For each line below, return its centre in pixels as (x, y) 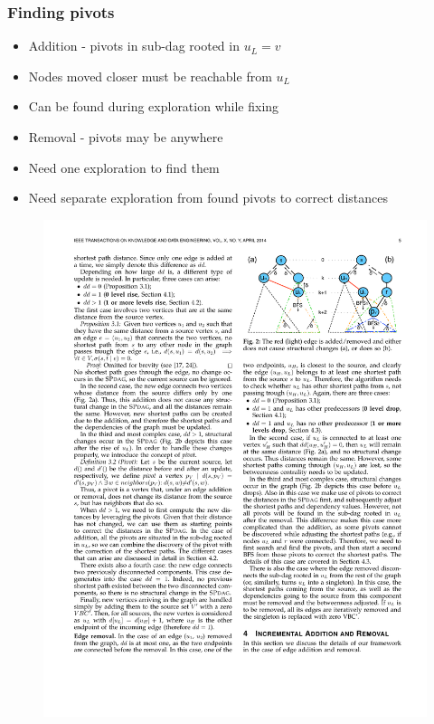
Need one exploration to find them (124, 167)
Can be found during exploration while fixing (154, 106)
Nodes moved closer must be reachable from (150, 76)
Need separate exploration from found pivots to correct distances (208, 198)
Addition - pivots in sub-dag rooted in (134, 46)
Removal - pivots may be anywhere (126, 137)
